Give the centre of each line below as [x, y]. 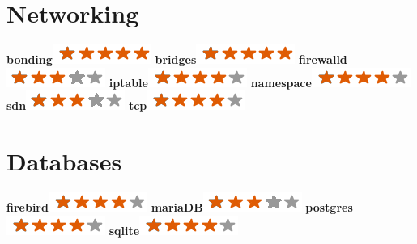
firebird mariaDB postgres [180, 207]
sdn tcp [77, 105]
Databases [64, 161]
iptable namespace [210, 82]
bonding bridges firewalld [177, 59]
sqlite [124, 230]
